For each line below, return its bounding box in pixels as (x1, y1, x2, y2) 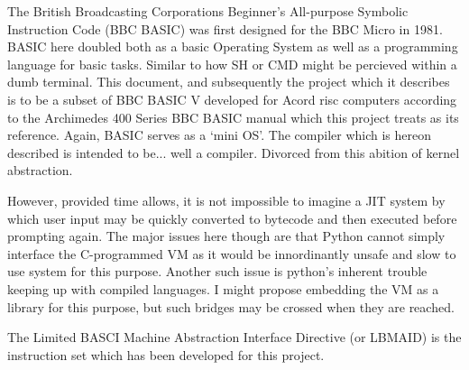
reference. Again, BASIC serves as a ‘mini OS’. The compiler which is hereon (7, 125, 432, 144)
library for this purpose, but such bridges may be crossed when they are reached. (7, 297, 455, 316)
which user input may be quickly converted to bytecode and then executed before (7, 208, 457, 227)
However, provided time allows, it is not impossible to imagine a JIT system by (7, 190, 446, 209)
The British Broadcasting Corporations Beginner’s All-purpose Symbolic (7, 2, 409, 20)
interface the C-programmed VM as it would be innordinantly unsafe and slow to (7, 244, 456, 263)
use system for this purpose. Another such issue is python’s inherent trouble (7, 262, 428, 281)
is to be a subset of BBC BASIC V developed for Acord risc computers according (7, 89, 457, 108)
